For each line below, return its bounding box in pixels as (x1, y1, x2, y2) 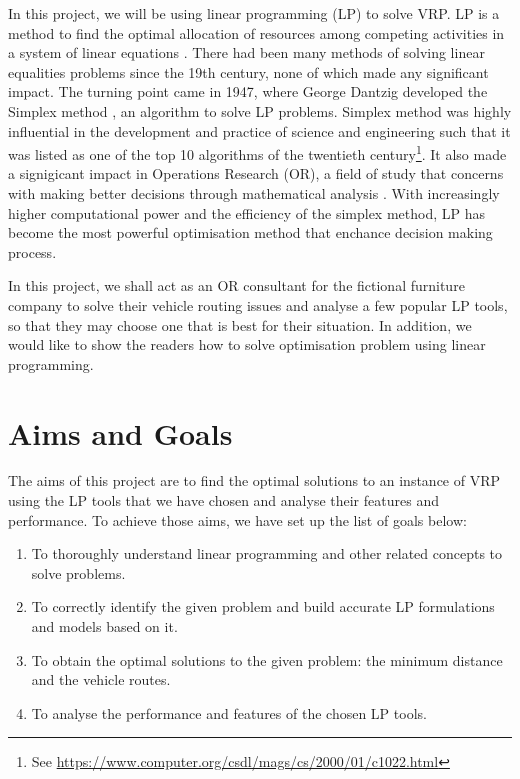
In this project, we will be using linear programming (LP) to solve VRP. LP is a (8, 3, 500, 23)
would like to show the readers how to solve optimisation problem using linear (8, 334, 486, 355)
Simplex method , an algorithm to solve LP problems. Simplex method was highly (8, 100, 512, 121)
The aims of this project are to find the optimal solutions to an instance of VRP (8, 470, 501, 491)
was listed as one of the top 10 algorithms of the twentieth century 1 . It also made (8, 141, 507, 164)
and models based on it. (31, 616, 178, 637)
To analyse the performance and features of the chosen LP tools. (31, 702, 427, 723)
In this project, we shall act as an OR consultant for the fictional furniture (8, 275, 465, 296)
